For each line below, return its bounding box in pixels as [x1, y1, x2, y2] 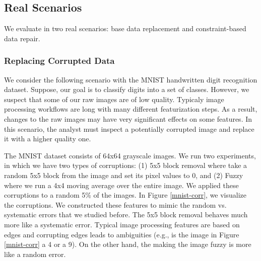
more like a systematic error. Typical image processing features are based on [4, 219, 240, 229]
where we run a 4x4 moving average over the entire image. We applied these [4, 180, 239, 190]
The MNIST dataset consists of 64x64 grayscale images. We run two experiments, [4, 150, 256, 160]
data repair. [4, 33, 40, 43]
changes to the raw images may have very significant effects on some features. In [4, 113, 252, 124]
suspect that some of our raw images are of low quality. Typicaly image [4, 94, 224, 104]
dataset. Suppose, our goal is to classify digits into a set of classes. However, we [4, 84, 249, 95]
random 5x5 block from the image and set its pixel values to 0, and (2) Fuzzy [4, 169, 243, 180]
